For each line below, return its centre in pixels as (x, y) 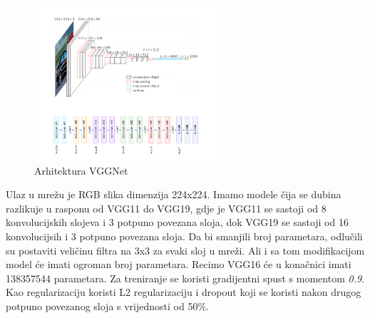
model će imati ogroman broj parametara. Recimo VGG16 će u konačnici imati (179, 264)
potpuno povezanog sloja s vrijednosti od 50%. (107, 306)
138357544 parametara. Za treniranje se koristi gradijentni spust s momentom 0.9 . (185, 278)
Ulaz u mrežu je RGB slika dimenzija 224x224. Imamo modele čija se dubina (174, 194)
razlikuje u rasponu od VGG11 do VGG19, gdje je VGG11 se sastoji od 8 (166, 208)
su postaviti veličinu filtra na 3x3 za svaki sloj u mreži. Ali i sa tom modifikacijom (185, 250)
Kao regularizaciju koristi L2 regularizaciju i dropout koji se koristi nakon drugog (184, 292)
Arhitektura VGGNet (81, 170)
